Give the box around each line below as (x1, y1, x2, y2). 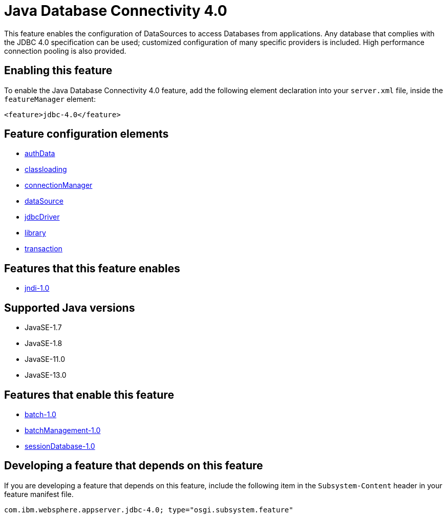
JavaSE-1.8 (25, 339, 62, 348)
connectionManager (25, 181, 93, 190)
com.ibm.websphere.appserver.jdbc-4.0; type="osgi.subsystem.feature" (4, 505, 293, 514)
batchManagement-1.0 (25, 425, 101, 435)
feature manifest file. (4, 489, 74, 499)
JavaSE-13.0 (25, 371, 67, 380)
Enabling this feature (4, 64, 113, 77)
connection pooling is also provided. (4, 46, 126, 55)
